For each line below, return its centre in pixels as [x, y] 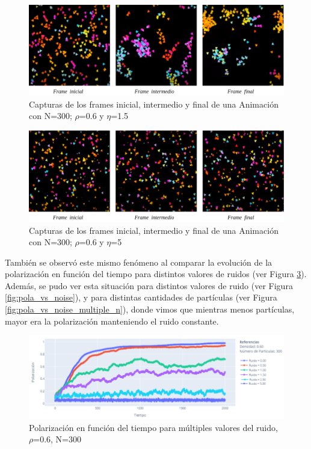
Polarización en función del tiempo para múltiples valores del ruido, [153, 427]
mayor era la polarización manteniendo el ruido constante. [112, 321]
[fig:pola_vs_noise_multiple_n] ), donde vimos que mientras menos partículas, [150, 309]
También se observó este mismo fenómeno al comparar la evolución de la [139, 262]
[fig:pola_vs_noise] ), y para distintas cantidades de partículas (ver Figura [141, 297]
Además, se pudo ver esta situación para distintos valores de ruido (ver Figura [149, 285]
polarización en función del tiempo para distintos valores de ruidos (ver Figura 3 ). [156, 274]
